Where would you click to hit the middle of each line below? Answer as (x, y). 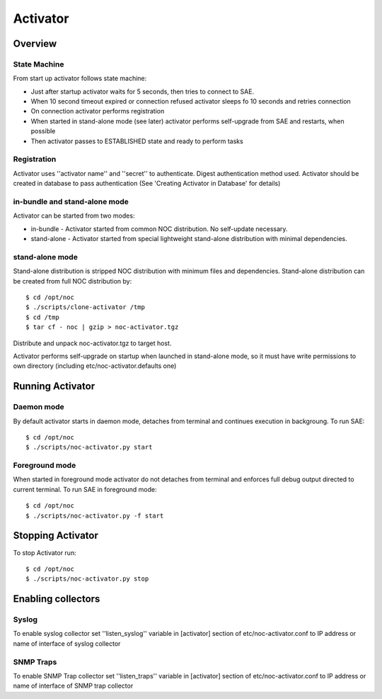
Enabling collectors (57, 599)
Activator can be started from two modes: (74, 216)
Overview (35, 44)
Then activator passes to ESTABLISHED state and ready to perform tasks (137, 141)
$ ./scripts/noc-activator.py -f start (95, 515)
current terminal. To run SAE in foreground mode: (85, 489)
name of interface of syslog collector (67, 643)
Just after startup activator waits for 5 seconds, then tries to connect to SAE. (143, 91)
